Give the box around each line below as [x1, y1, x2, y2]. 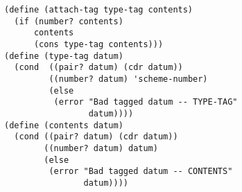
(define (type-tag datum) [4, 51, 123, 61]
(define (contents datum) [4, 120, 123, 130]
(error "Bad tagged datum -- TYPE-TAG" [53, 97, 238, 107]
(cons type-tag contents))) [33, 39, 164, 49]
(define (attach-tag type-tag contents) [4, 5, 193, 15]
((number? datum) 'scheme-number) [49, 73, 208, 84]
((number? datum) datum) [44, 143, 158, 153]
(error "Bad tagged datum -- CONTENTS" [49, 166, 233, 177]
